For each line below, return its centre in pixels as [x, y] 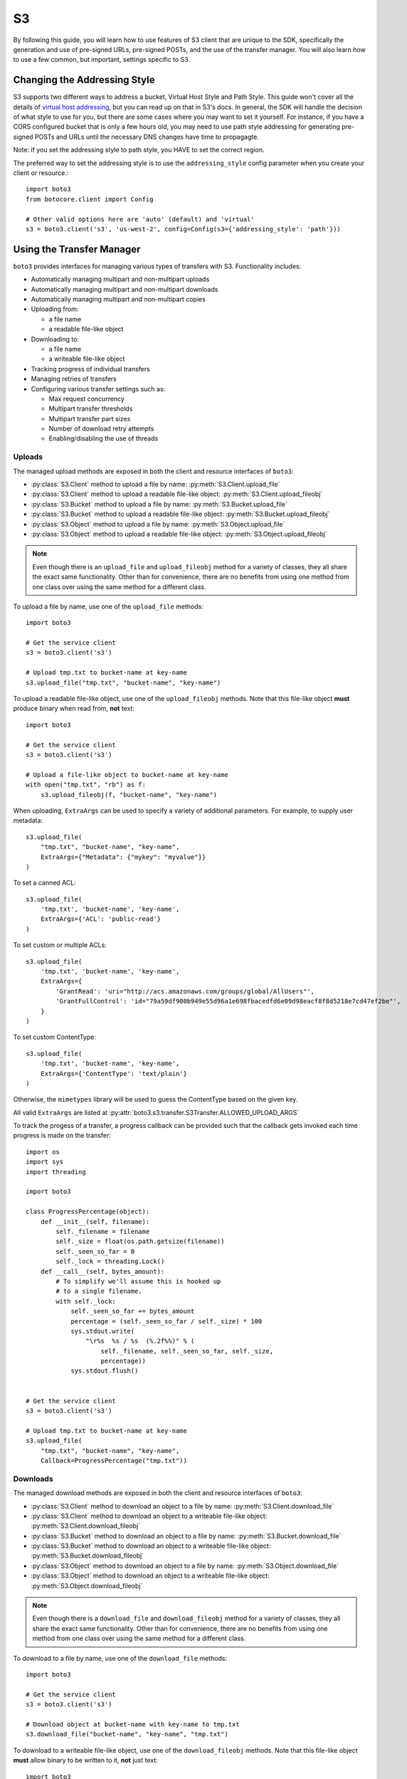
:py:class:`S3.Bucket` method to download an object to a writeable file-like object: [151, 1546]
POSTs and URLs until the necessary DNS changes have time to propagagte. [147, 137]
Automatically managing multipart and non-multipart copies [118, 299]
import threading [56, 1172]
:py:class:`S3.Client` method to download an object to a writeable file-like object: [149, 1516]
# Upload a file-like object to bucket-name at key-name [127, 775]
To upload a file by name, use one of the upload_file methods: [109, 606]
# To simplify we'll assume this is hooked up [138, 1281]
